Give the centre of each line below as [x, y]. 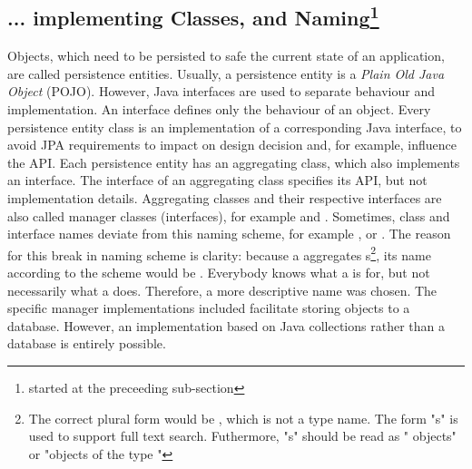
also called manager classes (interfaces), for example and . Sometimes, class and [229, 215]
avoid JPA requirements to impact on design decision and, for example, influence [232, 145]
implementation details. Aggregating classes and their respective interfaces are [225, 197]
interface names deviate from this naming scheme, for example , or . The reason [229, 234]
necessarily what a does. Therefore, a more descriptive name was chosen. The [222, 290]
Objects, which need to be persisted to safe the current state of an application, [226, 56]
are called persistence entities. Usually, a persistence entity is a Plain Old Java [226, 73]
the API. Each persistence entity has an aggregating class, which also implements [234, 162]
